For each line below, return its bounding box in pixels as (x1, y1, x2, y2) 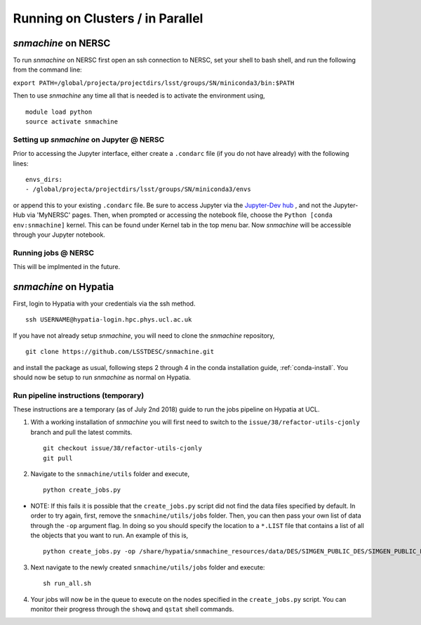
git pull (43, 454, 73, 462)
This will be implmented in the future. (13, 263, 121, 271)
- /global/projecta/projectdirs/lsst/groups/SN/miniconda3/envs (25, 185, 252, 193)
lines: (13, 159, 29, 168)
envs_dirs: (25, 176, 63, 183)
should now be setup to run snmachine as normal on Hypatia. (13, 373, 191, 381)
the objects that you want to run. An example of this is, (30, 531, 189, 539)
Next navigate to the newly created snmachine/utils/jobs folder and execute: (30, 562, 265, 572)
